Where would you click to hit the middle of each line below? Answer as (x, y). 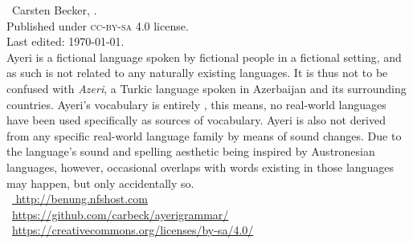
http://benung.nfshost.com (82, 199)
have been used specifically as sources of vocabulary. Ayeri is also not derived (196, 120)
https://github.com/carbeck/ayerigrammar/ (121, 214)
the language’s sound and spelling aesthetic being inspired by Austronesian (191, 151)
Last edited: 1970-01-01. (65, 41)
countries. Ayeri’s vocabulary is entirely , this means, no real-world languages (196, 104)
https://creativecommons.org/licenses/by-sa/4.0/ (133, 230)
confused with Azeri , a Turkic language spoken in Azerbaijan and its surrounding (206, 88)
